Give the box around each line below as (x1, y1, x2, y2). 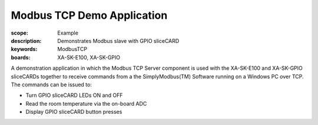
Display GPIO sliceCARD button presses (25, 109, 122, 116)
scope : (11, 29, 29, 36)
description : (11, 37, 42, 44)
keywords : (11, 46, 38, 53)
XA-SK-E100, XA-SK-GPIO (57, 53, 121, 61)
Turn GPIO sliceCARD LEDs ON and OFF (25, 92, 123, 99)
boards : (11, 53, 31, 61)
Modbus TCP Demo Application (11, 9, 168, 22)
